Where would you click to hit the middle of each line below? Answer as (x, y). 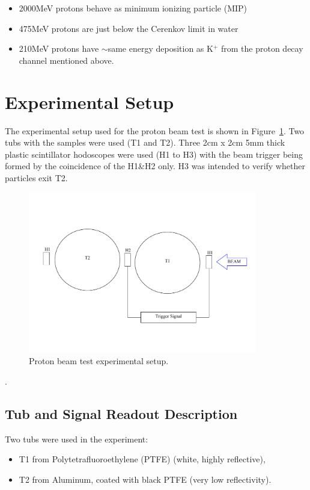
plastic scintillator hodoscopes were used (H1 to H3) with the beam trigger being (154, 154)
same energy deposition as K (160, 48)
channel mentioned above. (66, 60)
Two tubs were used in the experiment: (77, 439)
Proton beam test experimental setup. (99, 361)
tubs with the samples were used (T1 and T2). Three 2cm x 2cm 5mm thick (145, 142)
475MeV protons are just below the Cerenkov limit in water (129, 28)
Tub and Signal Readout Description (121, 413)
